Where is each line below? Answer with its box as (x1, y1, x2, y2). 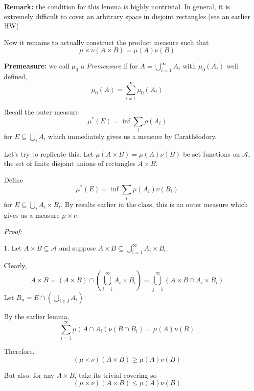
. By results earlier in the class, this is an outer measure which (60, 199, 248, 209)
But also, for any (4, 369, 54, 380)
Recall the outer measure (4, 106, 79, 116)
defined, (4, 71, 27, 82)
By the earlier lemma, (4, 311, 69, 321)
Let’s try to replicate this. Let (4, 148, 93, 159)
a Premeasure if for (81, 61, 138, 71)
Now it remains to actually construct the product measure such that (4, 37, 209, 47)
